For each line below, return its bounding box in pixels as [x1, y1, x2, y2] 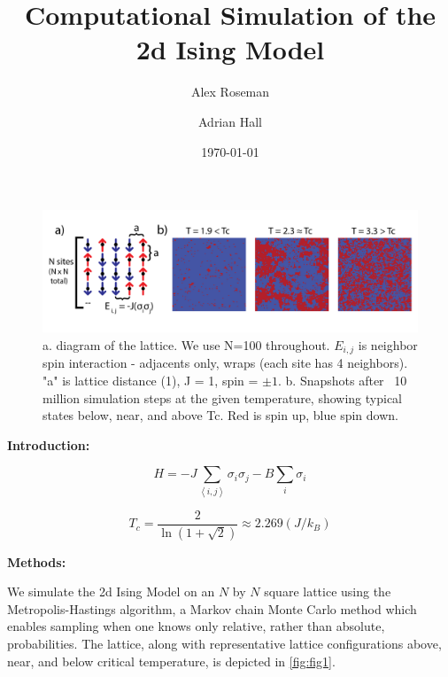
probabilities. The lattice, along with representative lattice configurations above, [7, 634, 442, 653]
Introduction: [7, 435, 90, 454]
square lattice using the [264, 582, 391, 601]
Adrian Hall [197, 112, 262, 130]
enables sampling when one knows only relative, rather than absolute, [7, 617, 385, 635]
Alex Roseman [190, 82, 270, 101]
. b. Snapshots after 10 [278, 371, 407, 390]
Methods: [7, 552, 66, 571]
